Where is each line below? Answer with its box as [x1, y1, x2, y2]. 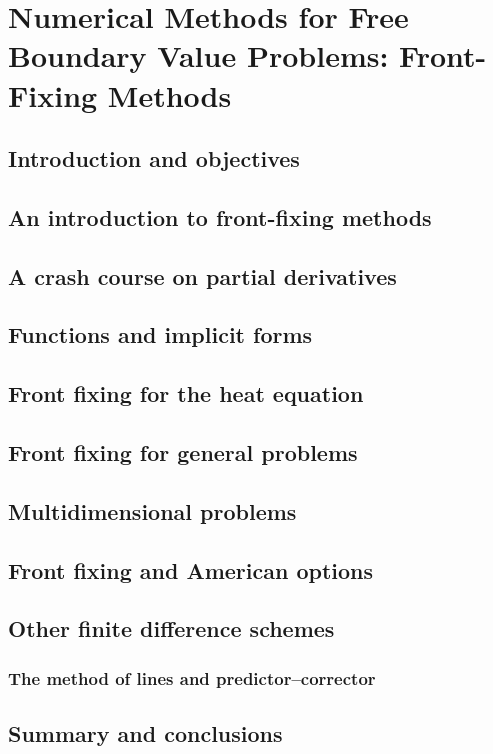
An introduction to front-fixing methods [8, 201, 432, 232]
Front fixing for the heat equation [8, 378, 364, 409]
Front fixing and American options [8, 554, 374, 585]
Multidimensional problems [8, 495, 297, 526]
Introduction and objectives [8, 143, 300, 174]
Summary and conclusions [8, 718, 283, 749]
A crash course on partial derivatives [8, 260, 397, 291]
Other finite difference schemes [8, 613, 335, 644]
